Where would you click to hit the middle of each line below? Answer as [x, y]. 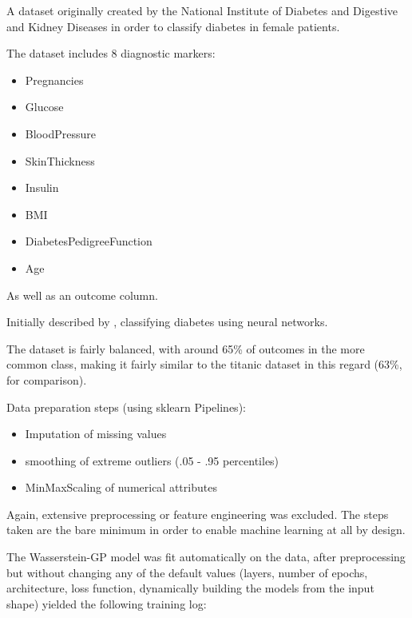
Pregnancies [54, 80]
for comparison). [47, 379]
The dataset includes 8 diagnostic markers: [111, 53]
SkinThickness [60, 160]
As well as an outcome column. [82, 295]
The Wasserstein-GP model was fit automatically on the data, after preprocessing [206, 557]
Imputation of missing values [96, 434]
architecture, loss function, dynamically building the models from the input [190, 588]
